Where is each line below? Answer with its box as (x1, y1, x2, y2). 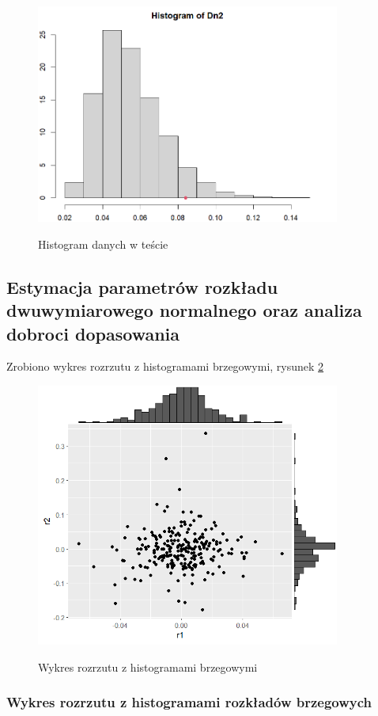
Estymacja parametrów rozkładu (6, 274, 278, 299)
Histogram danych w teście (38, 235, 168, 252)
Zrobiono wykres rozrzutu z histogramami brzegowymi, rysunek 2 (6, 358, 324, 375)
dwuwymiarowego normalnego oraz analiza (6, 298, 362, 322)
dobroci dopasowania (6, 321, 180, 345)
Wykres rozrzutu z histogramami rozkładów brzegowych (6, 692, 372, 712)
